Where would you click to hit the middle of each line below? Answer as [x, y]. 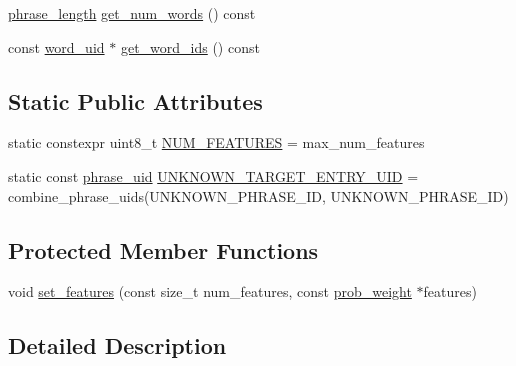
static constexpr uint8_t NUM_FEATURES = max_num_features [216, 142]
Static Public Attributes [135, 100]
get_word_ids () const [190, 46]
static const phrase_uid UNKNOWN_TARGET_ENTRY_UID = [213, 175]
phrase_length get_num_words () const [132, 13]
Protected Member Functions [163, 249]
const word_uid [56, 46]
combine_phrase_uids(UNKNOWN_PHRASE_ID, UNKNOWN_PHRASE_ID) [258, 195]
